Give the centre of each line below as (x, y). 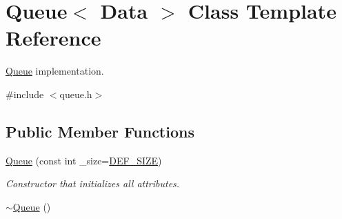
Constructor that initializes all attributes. (93, 183)
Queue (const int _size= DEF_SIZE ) (84, 160)
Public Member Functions (100, 131)
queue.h (76, 94)
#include (25, 94)
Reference (53, 38)
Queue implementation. (55, 71)
